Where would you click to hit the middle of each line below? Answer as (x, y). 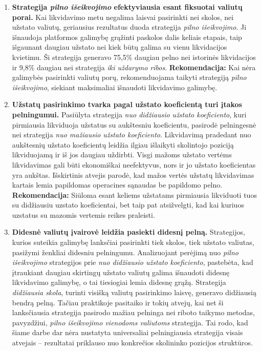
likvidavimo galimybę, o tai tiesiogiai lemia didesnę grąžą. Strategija (119, 282)
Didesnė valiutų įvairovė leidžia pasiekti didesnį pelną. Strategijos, (128, 232)
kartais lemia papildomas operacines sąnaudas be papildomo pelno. (117, 185)
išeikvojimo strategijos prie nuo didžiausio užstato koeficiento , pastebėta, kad (133, 262)
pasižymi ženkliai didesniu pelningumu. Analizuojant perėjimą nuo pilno (125, 252)
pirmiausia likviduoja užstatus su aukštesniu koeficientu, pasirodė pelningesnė (134, 124)
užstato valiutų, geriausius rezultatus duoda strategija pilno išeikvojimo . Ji (129, 27)
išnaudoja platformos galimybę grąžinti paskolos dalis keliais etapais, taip (127, 37)
